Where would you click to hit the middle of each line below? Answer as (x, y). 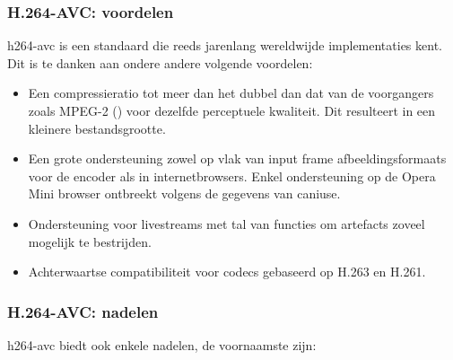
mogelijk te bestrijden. (90, 241)
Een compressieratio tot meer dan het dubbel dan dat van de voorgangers (231, 93)
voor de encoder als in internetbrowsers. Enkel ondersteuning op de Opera (232, 176)
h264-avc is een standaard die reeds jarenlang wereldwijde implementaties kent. (225, 45)
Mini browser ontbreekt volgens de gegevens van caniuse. (184, 193)
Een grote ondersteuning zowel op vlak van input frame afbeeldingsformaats (237, 158)
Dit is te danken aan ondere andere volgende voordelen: (160, 62)
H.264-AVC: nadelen (83, 311)
